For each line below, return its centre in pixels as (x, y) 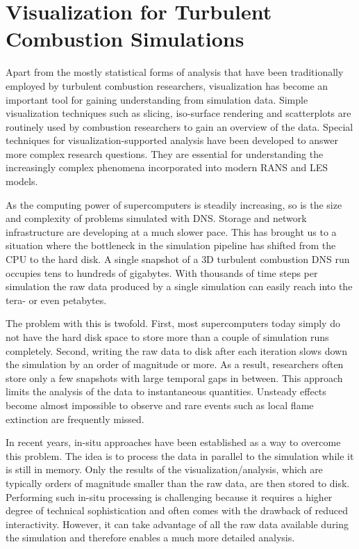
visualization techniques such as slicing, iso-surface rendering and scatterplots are (178, 113)
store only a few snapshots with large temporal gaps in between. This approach (174, 377)
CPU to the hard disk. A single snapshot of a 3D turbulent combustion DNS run (178, 259)
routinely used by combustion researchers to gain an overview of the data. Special (179, 126)
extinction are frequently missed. (75, 419)
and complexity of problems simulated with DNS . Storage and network (156, 218)
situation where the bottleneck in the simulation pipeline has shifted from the (171, 245)
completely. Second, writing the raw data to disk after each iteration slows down (176, 350)
